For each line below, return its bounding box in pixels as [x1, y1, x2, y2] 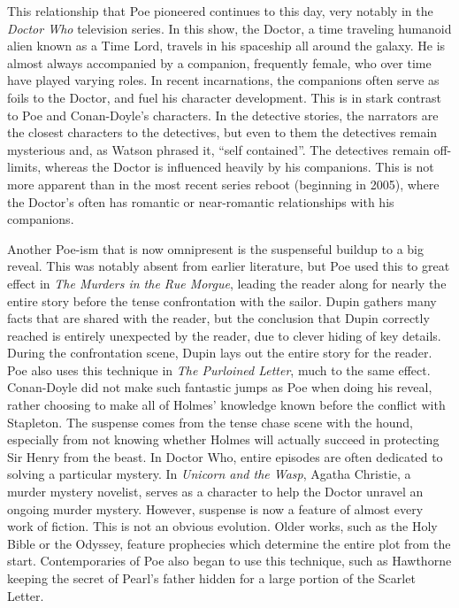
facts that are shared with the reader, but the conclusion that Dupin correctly [7, 309, 430, 327]
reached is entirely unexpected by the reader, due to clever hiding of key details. [7, 326, 441, 344]
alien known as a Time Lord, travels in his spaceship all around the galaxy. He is [7, 36, 446, 55]
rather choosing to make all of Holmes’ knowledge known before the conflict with [7, 396, 446, 414]
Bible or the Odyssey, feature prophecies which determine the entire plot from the [7, 534, 451, 552]
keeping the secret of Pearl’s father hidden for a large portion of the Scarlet [7, 569, 416, 587]
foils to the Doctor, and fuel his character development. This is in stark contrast [7, 88, 441, 106]
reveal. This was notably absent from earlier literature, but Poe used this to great [7, 257, 450, 275]
